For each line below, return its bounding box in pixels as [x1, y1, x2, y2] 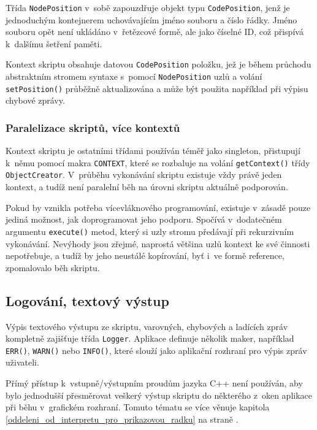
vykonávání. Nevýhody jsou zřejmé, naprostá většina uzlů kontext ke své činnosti [6, 237, 310, 250]
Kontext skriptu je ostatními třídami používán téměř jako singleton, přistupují [6, 144, 300, 157]
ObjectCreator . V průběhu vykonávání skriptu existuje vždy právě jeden [6, 168, 282, 181]
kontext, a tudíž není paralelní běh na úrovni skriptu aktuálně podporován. [6, 180, 288, 193]
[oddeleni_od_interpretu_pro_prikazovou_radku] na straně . [6, 412, 239, 425]
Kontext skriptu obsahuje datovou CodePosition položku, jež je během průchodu [6, 58, 311, 71]
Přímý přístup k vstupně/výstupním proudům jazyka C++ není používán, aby [6, 377, 303, 390]
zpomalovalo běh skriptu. [6, 261, 100, 274]
